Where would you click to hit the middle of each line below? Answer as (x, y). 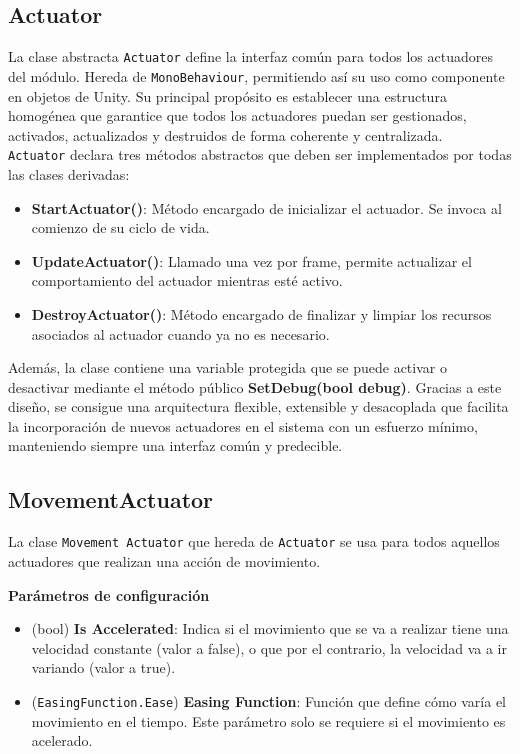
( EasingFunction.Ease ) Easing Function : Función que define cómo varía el (269, 700)
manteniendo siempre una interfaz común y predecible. (175, 445)
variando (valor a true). (103, 667)
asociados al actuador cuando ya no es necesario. (180, 333)
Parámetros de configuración (109, 594)
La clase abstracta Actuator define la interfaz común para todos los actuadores (250, 56)
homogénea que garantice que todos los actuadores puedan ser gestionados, (237, 115)
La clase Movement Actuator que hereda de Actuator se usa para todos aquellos (254, 541)
